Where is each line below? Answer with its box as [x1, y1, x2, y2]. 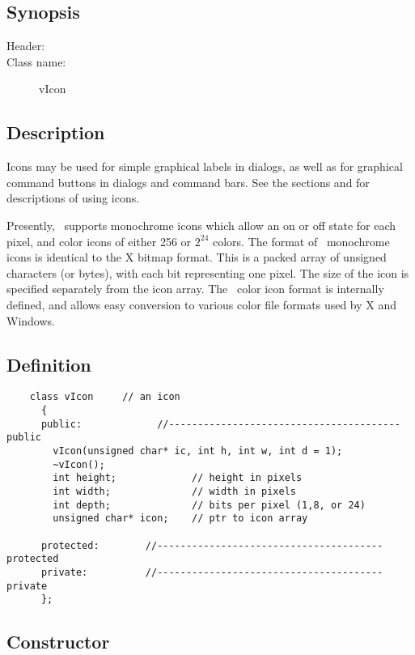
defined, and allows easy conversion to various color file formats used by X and [6, 296, 397, 313]
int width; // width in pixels [53, 485, 296, 497]
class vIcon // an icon [29, 391, 180, 403]
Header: [6, 37, 45, 54]
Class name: [6, 53, 66, 70]
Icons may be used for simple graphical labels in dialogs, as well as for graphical [6, 158, 403, 175]
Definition [6, 351, 91, 376]
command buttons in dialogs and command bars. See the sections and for [6, 173, 370, 190]
